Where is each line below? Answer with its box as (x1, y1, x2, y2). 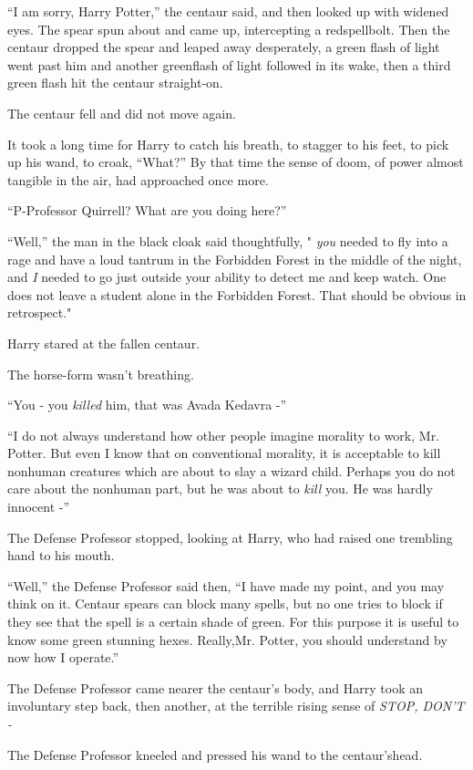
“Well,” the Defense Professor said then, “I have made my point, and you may (7, 576, 445, 595)
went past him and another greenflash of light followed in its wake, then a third (7, 55, 451, 74)
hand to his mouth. (7, 546, 115, 565)
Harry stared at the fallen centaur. (7, 333, 201, 352)
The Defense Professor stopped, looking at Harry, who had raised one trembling (7, 527, 453, 546)
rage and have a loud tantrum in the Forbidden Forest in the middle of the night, (7, 249, 462, 268)
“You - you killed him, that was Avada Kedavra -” (7, 395, 287, 414)
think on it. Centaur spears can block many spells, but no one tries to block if (7, 594, 443, 613)
